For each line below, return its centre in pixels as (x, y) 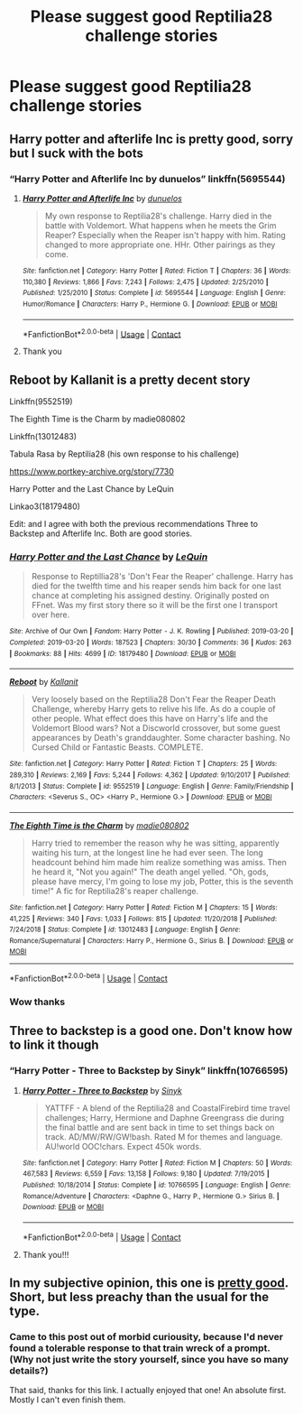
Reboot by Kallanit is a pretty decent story (130, 379)
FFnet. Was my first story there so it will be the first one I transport (154, 605)
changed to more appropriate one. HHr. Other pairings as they (160, 245)
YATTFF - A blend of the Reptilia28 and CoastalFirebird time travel (167, 1108)
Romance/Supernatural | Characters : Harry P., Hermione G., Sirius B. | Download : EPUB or (152, 940)
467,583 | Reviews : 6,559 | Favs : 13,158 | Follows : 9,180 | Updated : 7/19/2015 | (146, 1174)
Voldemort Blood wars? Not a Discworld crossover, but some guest (156, 728)
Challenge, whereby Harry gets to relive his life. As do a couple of (153, 709)
